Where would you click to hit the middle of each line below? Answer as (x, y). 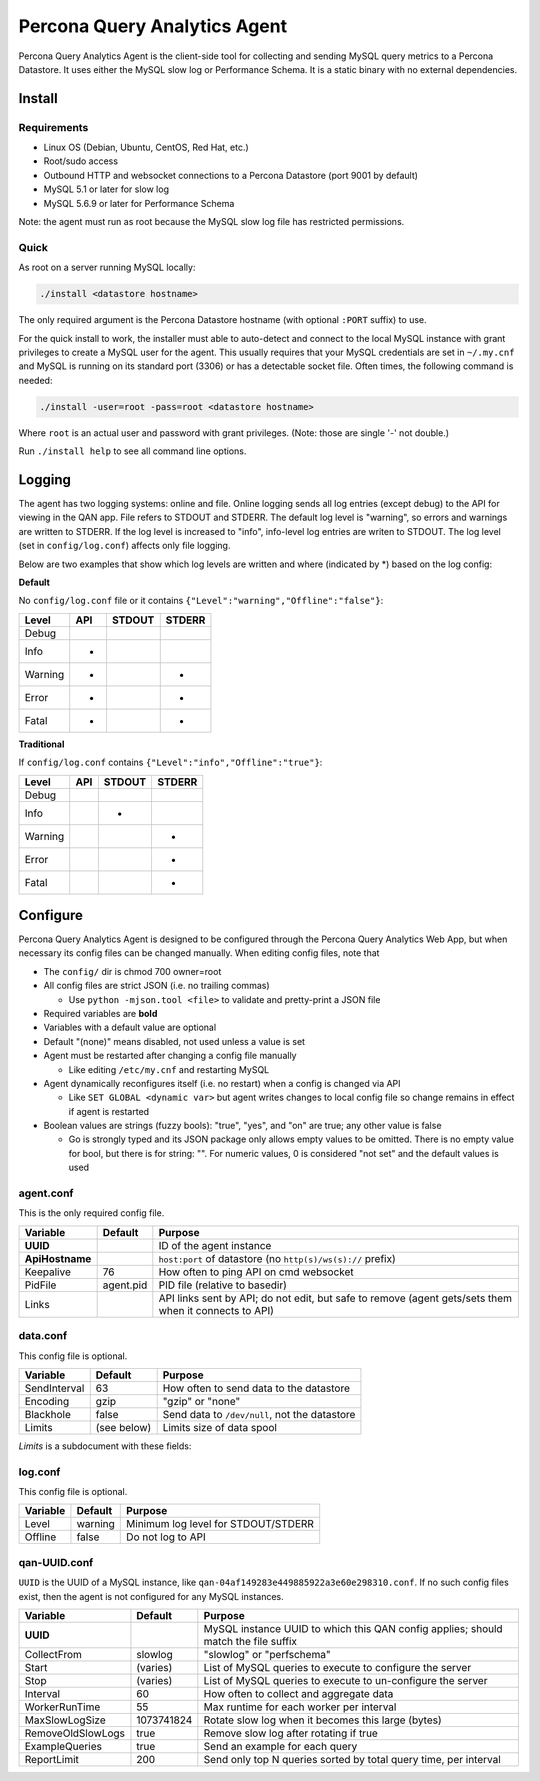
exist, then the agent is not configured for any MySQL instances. (151, 1596)
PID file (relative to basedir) (222, 1285)
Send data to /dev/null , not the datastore (259, 1414)
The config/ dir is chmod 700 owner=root (132, 971)
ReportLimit (52, 1759)
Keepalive (48, 1272)
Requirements (53, 127)
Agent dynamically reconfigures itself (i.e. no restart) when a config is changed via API (222, 1083)
